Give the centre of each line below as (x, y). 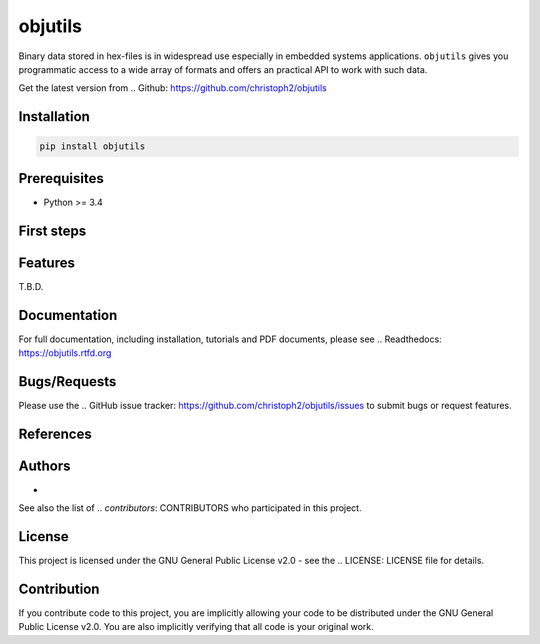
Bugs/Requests (67, 381)
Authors (44, 465)
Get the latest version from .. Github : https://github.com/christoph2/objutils (172, 88)
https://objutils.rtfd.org (65, 353)
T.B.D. (31, 286)
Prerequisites (61, 178)
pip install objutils (92, 146)
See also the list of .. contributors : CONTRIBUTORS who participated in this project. (190, 508)
